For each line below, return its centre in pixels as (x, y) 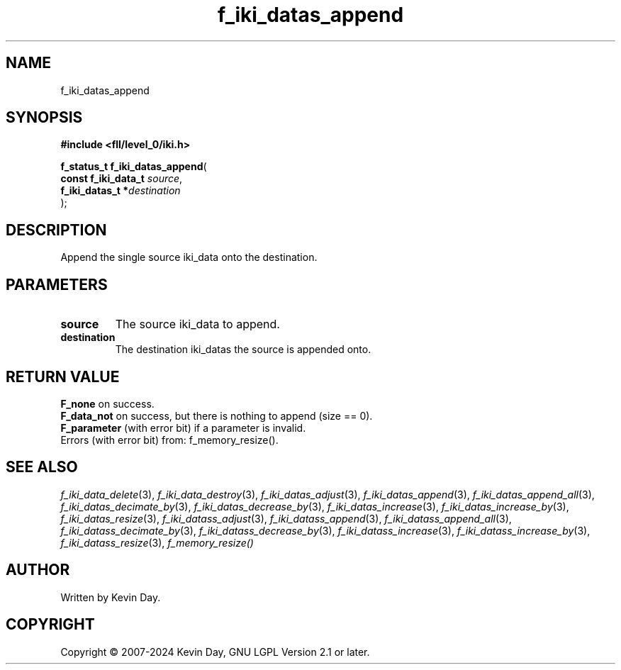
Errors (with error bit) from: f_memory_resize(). (169, 440)
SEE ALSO (42, 467)
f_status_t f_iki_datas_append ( (134, 167)
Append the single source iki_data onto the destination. (189, 257)
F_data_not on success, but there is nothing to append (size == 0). (217, 415)
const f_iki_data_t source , (122, 179)
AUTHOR (38, 570)
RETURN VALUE (63, 376)
